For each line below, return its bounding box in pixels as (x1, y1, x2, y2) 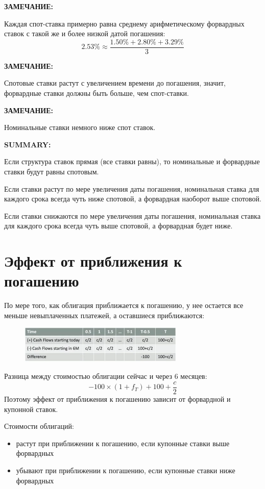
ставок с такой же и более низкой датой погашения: (4, 28, 165, 39)
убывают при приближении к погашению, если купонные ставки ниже (16, 465, 235, 475)
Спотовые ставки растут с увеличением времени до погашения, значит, (4, 78, 226, 88)
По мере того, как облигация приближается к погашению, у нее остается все (4, 300, 244, 311)
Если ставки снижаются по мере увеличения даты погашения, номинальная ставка (4, 210, 261, 221)
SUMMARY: (4, 139, 51, 149)
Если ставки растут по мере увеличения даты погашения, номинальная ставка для (4, 183, 259, 194)
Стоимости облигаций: (4, 421, 74, 431)
